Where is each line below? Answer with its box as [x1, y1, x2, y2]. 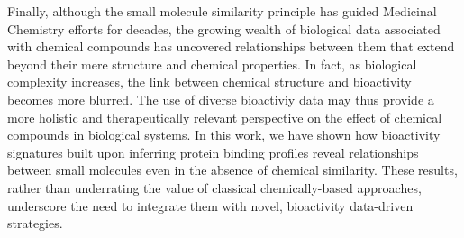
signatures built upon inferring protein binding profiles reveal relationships [7, 142, 419, 161]
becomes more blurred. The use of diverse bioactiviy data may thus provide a [7, 89, 434, 108]
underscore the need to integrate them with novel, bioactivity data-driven [7, 196, 414, 215]
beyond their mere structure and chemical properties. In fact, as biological [7, 54, 417, 73]
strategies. [7, 214, 63, 233]
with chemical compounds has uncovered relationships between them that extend [7, 37, 455, 56]
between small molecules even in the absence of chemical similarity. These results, [7, 160, 458, 179]
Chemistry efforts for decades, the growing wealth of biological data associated [7, 19, 441, 38]
